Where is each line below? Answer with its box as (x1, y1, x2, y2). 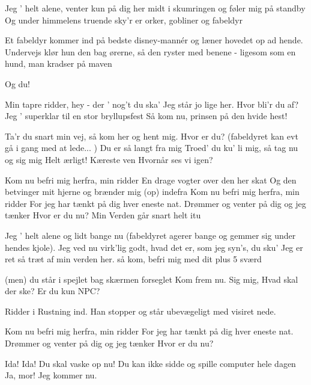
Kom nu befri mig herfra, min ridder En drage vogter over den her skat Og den (5, 173, 297, 186)
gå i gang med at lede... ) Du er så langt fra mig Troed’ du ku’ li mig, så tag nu (5, 141, 298, 154)
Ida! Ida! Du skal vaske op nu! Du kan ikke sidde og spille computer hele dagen (5, 357, 296, 369)
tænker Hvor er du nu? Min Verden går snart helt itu (5, 209, 201, 221)
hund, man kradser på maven (5, 57, 112, 70)
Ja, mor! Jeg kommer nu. (5, 369, 97, 381)
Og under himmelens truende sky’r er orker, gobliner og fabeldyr (5, 13, 243, 26)
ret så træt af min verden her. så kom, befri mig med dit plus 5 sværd (5, 253, 262, 265)
